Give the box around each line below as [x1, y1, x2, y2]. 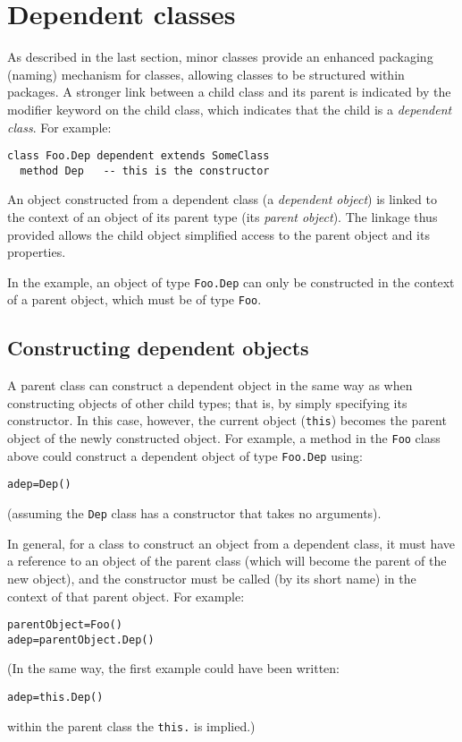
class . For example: [7, 117, 112, 136]
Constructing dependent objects [7, 334, 309, 362]
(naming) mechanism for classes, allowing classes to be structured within [7, 64, 405, 83]
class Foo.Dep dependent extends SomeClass [7, 149, 270, 163]
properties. [7, 243, 66, 261]
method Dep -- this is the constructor [20, 164, 270, 177]
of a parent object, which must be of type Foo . [7, 290, 262, 309]
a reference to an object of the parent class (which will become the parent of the [7, 551, 447, 570]
